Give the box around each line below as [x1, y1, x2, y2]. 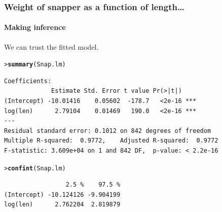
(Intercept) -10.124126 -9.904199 [4, 191, 121, 198]
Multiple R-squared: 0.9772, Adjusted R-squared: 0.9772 [4, 137, 218, 145]
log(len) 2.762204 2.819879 [4, 201, 121, 208]
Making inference [4, 22, 66, 32]
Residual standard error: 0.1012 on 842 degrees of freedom [4, 127, 211, 134]
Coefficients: [4, 77, 52, 85]
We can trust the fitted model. [4, 41, 99, 52]
